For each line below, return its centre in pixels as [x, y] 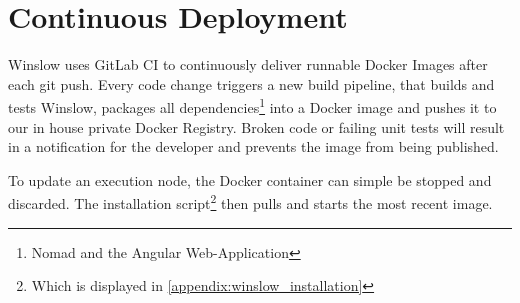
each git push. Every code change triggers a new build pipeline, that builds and [251, 83]
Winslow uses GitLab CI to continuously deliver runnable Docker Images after [248, 64]
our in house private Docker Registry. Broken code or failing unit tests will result [256, 126]
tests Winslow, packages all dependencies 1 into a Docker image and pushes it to [252, 105]
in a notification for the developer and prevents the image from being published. [253, 146]
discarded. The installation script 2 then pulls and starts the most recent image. [250, 201]
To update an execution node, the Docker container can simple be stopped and [250, 179]
